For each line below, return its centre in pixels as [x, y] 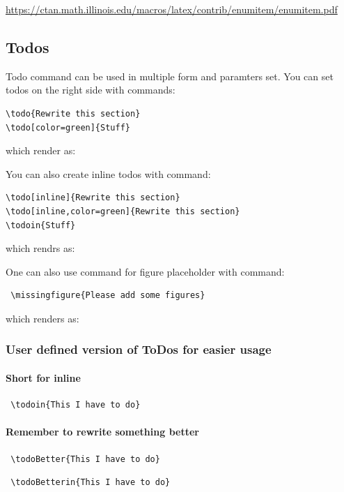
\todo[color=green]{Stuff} [68, 127]
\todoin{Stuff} [41, 225]
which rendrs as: [40, 248]
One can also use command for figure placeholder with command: [145, 271]
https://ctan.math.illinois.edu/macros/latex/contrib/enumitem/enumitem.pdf [172, 9]
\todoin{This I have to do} [76, 405]
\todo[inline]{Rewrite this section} [93, 198]
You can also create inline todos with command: [108, 173]
